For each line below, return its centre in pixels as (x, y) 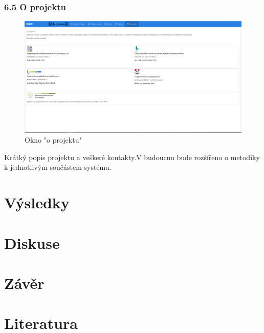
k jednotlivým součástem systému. (58, 167)
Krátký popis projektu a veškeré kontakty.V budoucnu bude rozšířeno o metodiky (132, 157)
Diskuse (32, 242)
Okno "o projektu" (53, 140)
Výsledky (37, 202)
